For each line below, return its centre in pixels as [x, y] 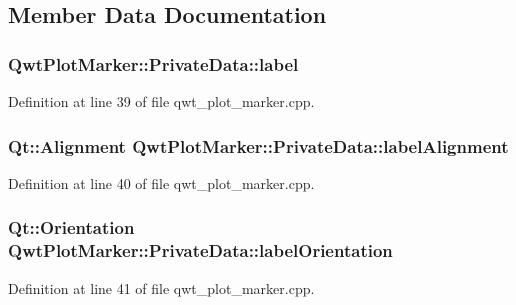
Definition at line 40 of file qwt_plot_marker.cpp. [161, 182]
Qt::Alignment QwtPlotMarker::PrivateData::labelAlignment [258, 145]
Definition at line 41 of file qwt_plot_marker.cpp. [161, 287]
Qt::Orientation [71, 227]
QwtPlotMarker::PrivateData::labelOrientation [200, 250]
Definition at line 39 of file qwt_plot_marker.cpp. [161, 101]
